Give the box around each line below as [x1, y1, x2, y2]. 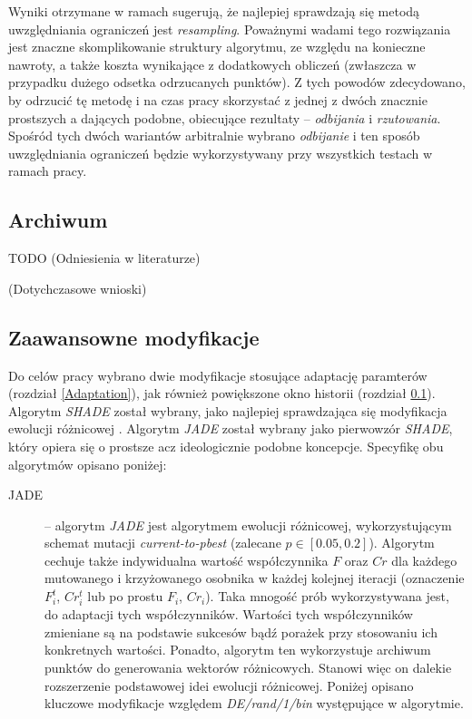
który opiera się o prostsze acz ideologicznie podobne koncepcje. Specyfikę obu [8, 436, 444, 455]
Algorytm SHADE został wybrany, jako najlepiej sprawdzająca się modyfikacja [8, 401, 447, 420]
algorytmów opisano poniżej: [8, 454, 167, 473]
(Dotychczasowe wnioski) [8, 278, 147, 297]
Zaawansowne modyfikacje [8, 323, 260, 351]
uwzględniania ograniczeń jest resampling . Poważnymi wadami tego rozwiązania [8, 19, 451, 38]
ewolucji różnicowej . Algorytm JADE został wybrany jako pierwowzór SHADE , [8, 419, 453, 438]
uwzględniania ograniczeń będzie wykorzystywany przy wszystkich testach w [8, 143, 433, 162]
